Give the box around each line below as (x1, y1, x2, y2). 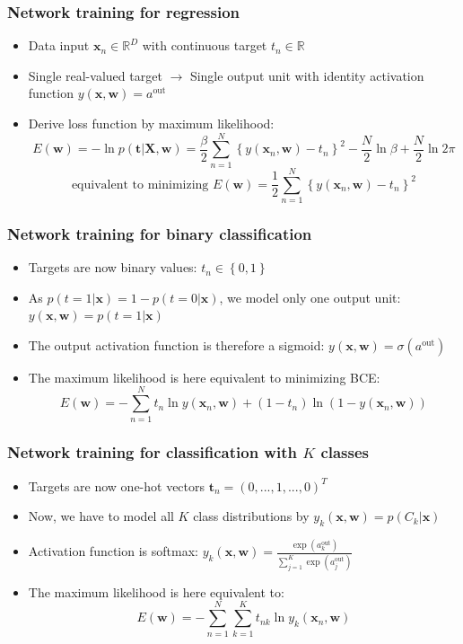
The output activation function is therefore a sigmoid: (28, 335, 325, 354)
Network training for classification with (7, 441, 297, 463)
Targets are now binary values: (28, 258, 197, 277)
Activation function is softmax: (28, 542, 198, 560)
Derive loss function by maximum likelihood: (28, 114, 275, 132)
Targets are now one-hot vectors (28, 476, 205, 495)
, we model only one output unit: (219, 287, 401, 306)
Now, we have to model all (28, 507, 174, 525)
